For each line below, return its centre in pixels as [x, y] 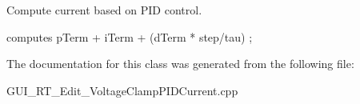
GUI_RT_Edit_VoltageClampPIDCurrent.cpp [122, 90]
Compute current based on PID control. [104, 10]
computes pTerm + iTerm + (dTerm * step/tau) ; [130, 36]
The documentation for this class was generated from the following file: [180, 64]
